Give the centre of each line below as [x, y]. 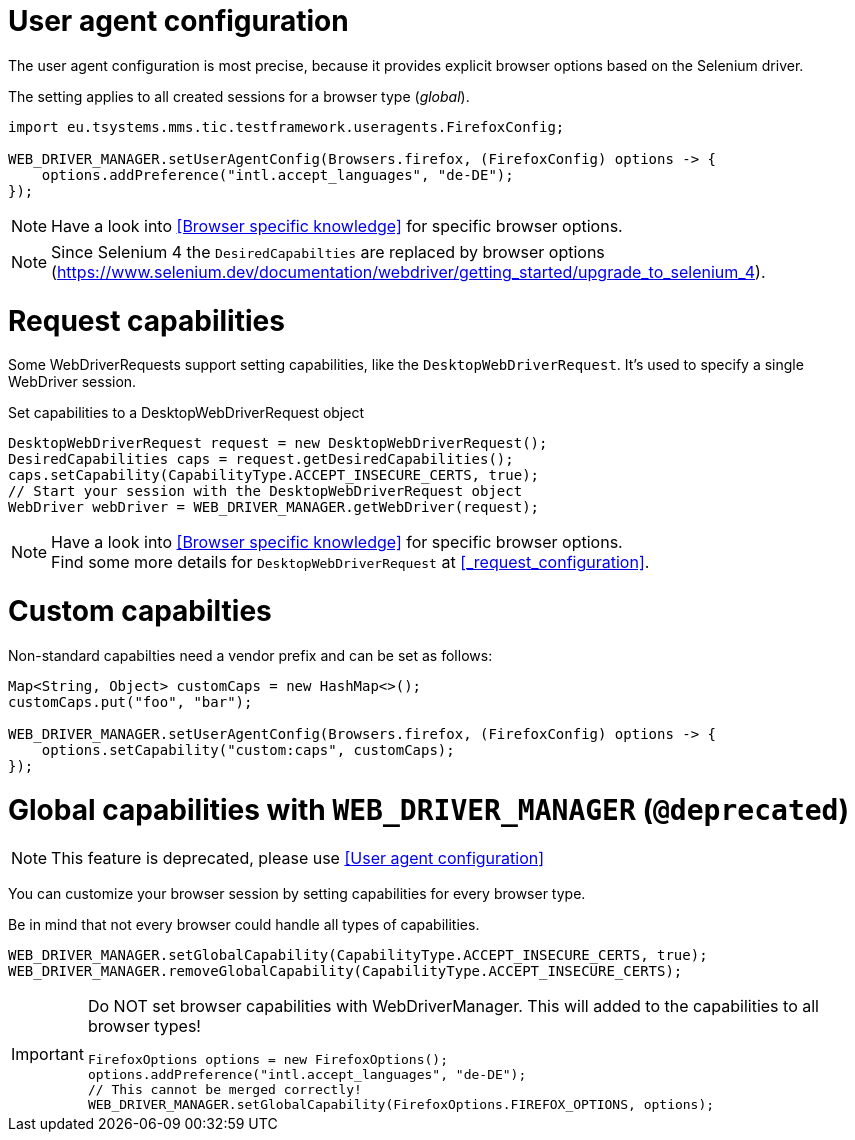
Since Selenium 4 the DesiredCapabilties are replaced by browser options [328, 251]
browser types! [144, 1026]
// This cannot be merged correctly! [224, 1090]
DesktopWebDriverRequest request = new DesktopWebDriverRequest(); [278, 443]
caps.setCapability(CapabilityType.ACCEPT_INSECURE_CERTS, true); [274, 475]
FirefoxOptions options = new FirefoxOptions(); [267, 1060]
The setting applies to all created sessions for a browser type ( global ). [239, 96]
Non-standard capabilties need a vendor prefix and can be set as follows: [250, 655]
